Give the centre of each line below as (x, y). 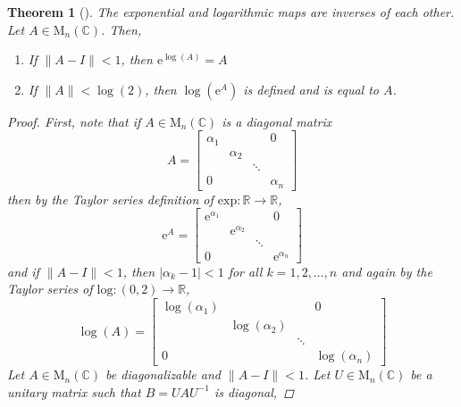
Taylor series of (50, 289)
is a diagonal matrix (277, 121)
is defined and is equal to (311, 89)
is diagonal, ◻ (254, 391)
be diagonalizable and (163, 374)
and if (23, 271)
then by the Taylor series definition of (110, 199)
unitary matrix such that (74, 391)
